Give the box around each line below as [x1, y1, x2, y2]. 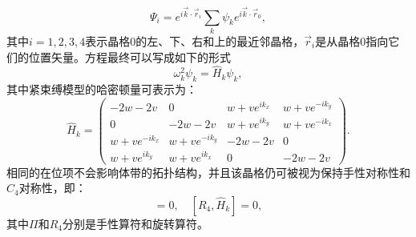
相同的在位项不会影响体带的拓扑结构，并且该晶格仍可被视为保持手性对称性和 [6, 163, 410, 180]
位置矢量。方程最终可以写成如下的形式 [28, 48, 231, 65]
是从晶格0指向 [315, 32, 389, 49]
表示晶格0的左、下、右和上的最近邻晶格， [85, 32, 305, 49]
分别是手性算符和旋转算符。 [62, 215, 208, 231]
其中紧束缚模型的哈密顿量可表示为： [6, 81, 197, 98]
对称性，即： [18, 179, 87, 196]
